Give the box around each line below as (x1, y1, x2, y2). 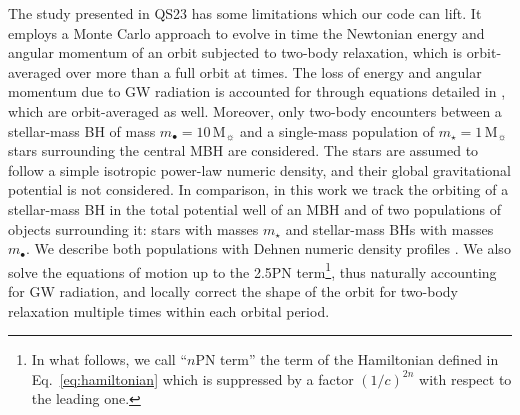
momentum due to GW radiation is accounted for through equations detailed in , (8, 81, 506, 102)
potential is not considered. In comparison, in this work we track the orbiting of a (8, 179, 509, 200)
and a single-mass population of (240, 120, 434, 141)
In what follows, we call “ (31, 349, 188, 370)
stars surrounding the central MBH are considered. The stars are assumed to (8, 140, 479, 161)
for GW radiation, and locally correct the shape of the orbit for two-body (8, 280, 459, 301)
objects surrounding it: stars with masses (8, 218, 259, 239)
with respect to (419, 368, 512, 389)
